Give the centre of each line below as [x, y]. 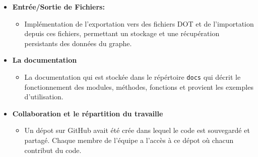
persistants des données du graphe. [78, 43]
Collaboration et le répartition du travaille [88, 113]
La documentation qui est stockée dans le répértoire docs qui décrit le [133, 76]
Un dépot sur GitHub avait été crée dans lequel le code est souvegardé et [137, 130]
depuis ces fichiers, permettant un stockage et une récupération [122, 33]
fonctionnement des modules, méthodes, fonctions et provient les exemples [139, 87]
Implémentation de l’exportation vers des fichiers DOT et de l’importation [139, 23]
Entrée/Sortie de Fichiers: [58, 7]
